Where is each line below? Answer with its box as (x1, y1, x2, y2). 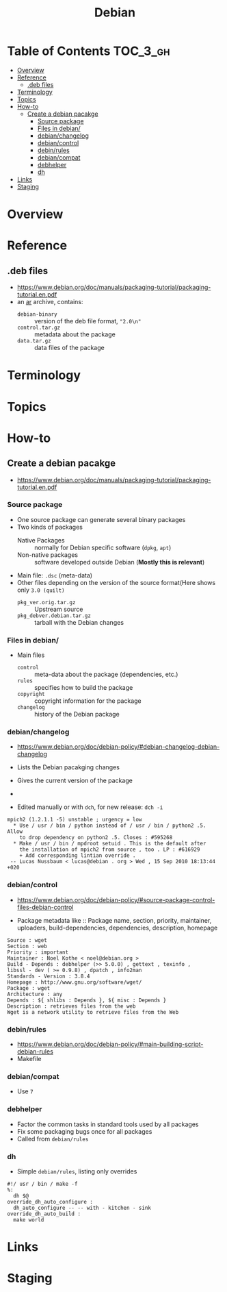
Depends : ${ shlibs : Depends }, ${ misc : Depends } (7, 997, 167, 1004)
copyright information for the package (34, 697, 142, 705)
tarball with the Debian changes (34, 618, 124, 626)
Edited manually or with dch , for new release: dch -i (16, 803, 163, 811)
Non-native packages (16, 550, 79, 559)
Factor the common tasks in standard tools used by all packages (16, 1120, 199, 1128)
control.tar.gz (16, 324, 61, 332)
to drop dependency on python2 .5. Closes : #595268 (19, 834, 173, 841)
